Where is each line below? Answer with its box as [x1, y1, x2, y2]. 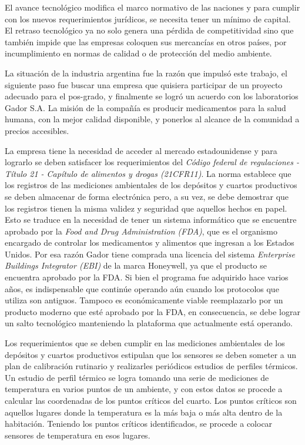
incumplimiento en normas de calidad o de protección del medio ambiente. [5, 47, 272, 59]
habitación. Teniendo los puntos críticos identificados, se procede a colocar [5, 417, 273, 430]
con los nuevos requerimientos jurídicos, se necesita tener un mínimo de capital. [5, 12, 291, 25]
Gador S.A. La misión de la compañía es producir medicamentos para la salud [5, 101, 286, 113]
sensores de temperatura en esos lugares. [5, 429, 150, 441]
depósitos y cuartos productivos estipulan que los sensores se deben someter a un [5, 348, 297, 360]
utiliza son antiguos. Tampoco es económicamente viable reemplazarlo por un [5, 294, 283, 306]
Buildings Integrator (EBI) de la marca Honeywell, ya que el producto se [5, 259, 267, 272]
